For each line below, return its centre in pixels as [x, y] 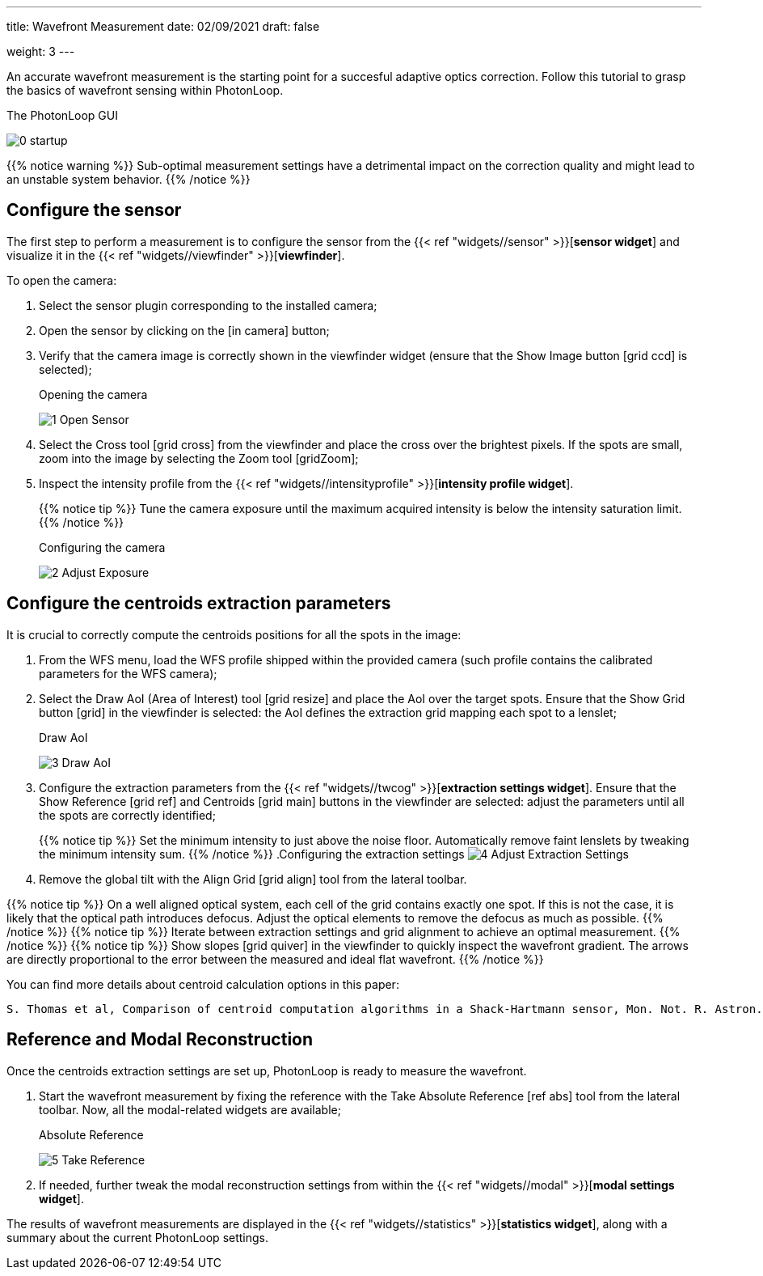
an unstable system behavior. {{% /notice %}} [129, 179]
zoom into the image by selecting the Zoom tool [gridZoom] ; [199, 458]
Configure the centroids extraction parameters [199, 604]
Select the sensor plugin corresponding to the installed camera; [208, 305]
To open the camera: [62, 280]
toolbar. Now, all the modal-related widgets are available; [190, 1109]
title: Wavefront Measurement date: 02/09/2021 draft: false [163, 26]
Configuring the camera [102, 547]
